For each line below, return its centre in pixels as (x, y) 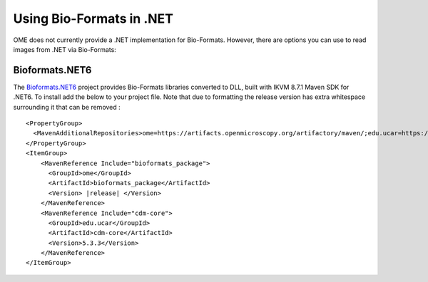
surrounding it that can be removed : (67, 107)
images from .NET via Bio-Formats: (65, 49)
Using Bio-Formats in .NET (93, 19)
